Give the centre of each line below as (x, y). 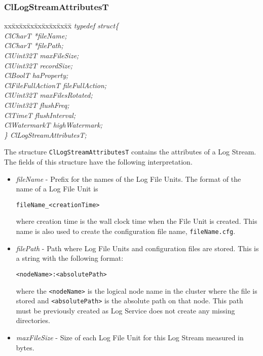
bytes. (25, 347)
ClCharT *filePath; (34, 45)
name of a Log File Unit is (57, 189)
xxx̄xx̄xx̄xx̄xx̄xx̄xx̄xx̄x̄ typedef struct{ (62, 26)
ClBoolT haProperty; (36, 75)
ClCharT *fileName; (35, 35)
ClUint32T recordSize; (38, 65)
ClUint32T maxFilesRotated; (48, 95)
